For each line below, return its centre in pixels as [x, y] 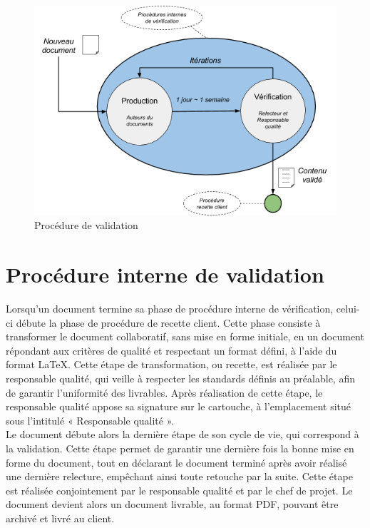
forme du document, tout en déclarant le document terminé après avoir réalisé [176, 462]
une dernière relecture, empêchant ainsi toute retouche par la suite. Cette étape [179, 476]
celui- [348, 308]
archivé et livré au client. [60, 518]
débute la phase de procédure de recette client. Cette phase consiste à [168, 322]
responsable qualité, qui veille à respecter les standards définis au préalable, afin [180, 378]
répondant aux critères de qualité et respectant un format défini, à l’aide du [171, 350]
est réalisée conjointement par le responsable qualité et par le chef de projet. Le [179, 490]
